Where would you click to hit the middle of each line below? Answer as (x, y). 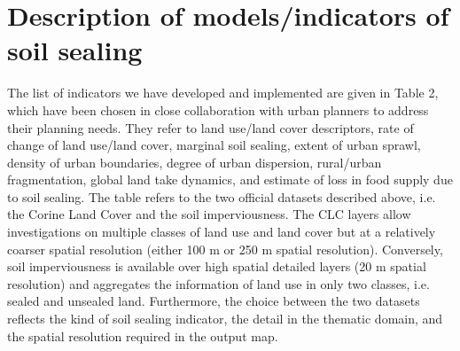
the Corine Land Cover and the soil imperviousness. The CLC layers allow (209, 214)
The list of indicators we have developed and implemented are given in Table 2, (223, 93)
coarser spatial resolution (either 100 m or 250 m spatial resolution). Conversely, (225, 249)
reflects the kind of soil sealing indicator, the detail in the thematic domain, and (225, 319)
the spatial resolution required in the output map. (143, 335)
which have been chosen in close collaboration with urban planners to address (218, 109)
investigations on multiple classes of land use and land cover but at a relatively (222, 232)
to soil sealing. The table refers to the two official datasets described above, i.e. (222, 196)
